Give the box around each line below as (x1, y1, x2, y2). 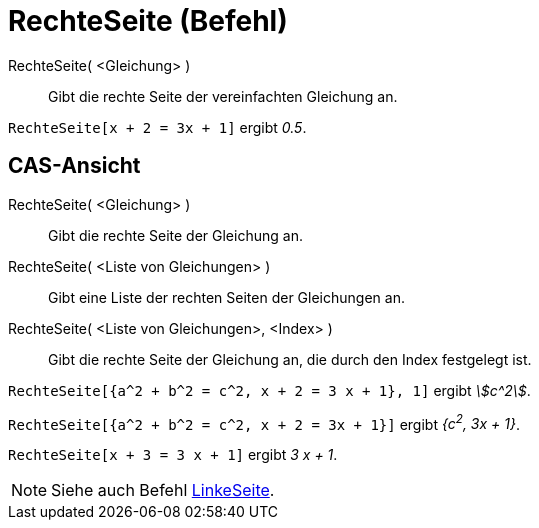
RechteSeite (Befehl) (8, 4, 288, 38)
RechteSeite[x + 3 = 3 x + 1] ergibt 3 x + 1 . (8, 446, 338, 464)
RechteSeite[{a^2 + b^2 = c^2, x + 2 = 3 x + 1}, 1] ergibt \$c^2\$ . (8, 381, 531, 399)
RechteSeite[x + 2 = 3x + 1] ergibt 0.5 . (8, 118, 307, 136)
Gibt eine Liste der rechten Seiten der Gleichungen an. (48, 288, 405, 306)
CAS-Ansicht (8, 153, 141, 179)
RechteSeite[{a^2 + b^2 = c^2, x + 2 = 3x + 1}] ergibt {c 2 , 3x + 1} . (8, 412, 521, 433)
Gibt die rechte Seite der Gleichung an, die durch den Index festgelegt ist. (48, 350, 532, 368)
